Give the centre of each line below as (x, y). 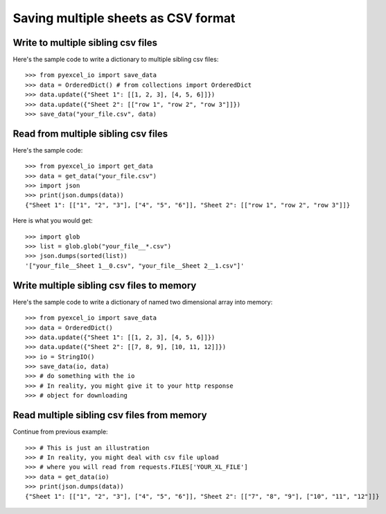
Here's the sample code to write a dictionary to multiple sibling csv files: (116, 60)
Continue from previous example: (60, 432)
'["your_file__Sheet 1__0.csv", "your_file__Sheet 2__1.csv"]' (135, 266)
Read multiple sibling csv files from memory (110, 415)
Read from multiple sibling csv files (90, 134)
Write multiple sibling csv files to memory (105, 285)
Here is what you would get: (53, 221)
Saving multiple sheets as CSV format (124, 18)
